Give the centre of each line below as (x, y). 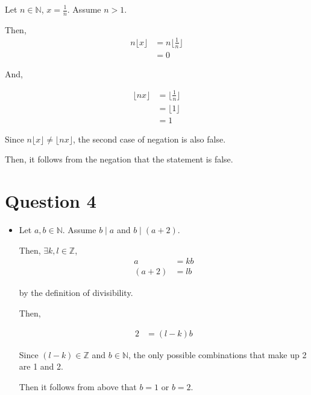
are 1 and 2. (41, 366)
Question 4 (51, 201)
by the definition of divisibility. (76, 293)
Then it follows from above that (78, 386)
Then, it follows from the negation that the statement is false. (119, 159)
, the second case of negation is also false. (149, 139)
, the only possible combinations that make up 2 (218, 354)
